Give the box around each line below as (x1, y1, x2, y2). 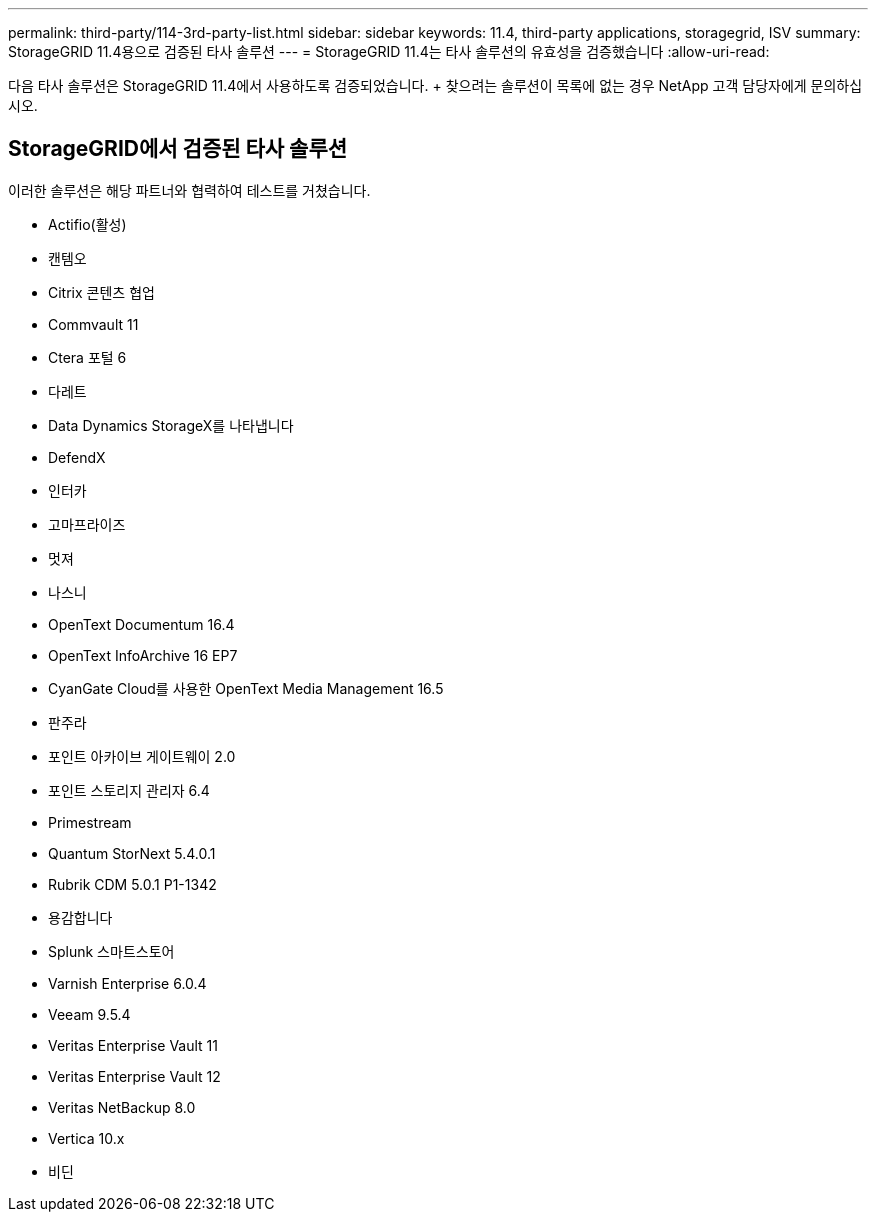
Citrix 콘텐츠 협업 (48, 283, 155, 301)
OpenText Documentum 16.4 (48, 615, 235, 633)
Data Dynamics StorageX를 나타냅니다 (48, 416, 294, 434)
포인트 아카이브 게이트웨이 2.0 (48, 747, 236, 765)
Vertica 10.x (48, 1129, 125, 1147)
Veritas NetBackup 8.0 (48, 1098, 196, 1116)
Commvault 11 (48, 315, 139, 333)
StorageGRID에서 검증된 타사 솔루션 (8, 136, 348, 162)
